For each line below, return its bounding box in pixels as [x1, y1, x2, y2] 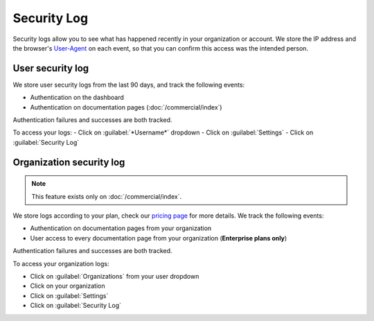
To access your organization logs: [12, 259, 109, 268]
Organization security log [12, 156, 125, 168]
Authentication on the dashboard [30, 94, 125, 102]
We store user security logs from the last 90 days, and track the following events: [12, 80, 245, 89]
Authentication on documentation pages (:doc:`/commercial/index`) [30, 103, 222, 111]
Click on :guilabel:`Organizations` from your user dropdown [30, 272, 199, 280]
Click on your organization [30, 281, 105, 290]
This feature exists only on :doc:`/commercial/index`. [31, 192, 182, 200]
